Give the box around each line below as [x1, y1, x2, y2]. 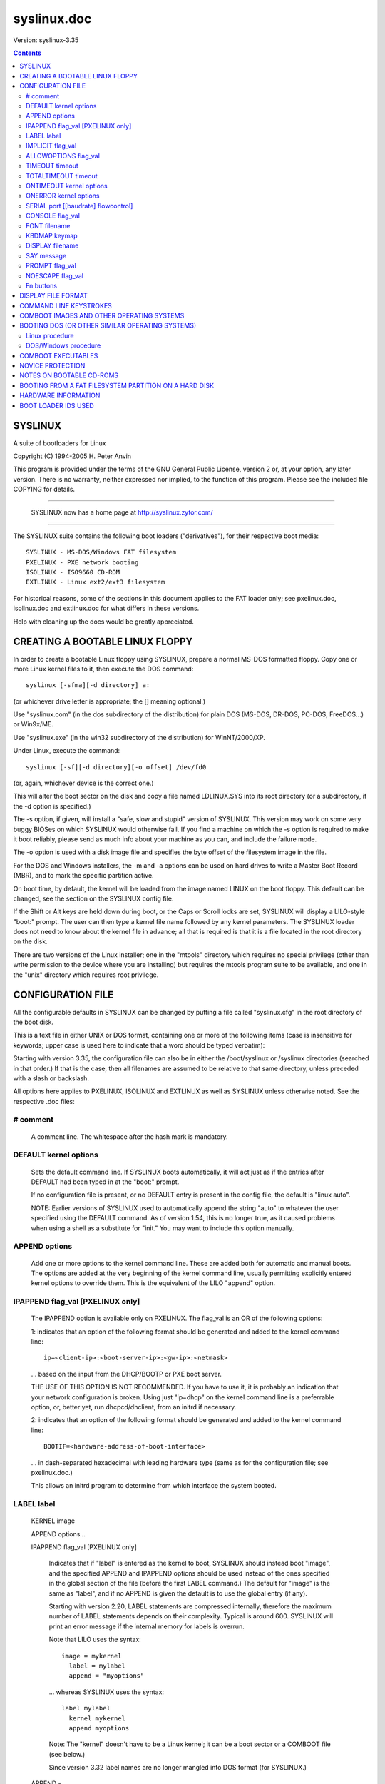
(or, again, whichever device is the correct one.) [13, 779, 154, 788]
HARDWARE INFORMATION [19, 391, 101, 400]
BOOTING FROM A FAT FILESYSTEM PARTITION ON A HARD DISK [19, 381, 214, 390]
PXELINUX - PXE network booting [26, 558, 139, 567]
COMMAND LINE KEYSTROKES [19, 301, 112, 310]
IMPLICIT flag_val [26, 141, 77, 150]
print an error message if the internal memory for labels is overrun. [48, 1622, 245, 1631]
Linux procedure [26, 331, 74, 340]
